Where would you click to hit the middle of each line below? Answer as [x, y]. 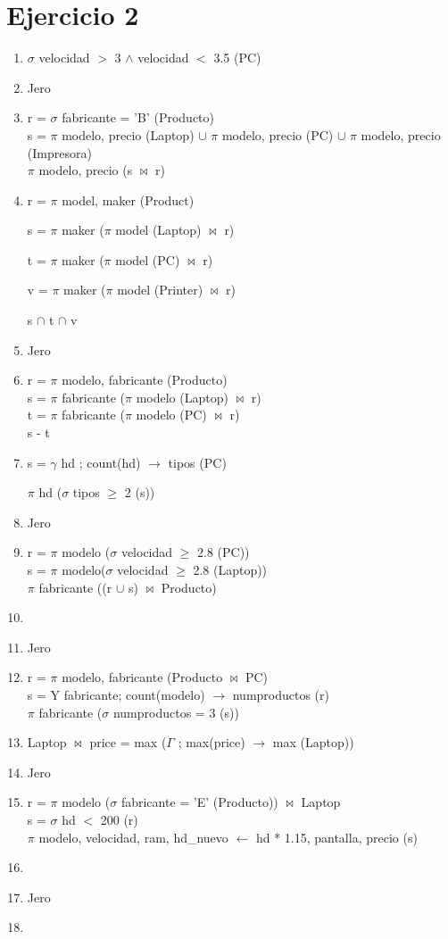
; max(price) [212, 742]
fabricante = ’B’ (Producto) [138, 117]
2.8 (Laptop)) [230, 569]
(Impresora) [59, 152]
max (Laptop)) [313, 742]
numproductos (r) [281, 694]
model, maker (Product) [128, 199]
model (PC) [148, 259]
